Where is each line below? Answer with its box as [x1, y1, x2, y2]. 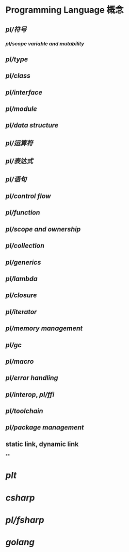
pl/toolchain [5, 407, 43, 415]
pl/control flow [5, 192, 51, 200]
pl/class [5, 71, 31, 80]
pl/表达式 [5, 157, 33, 165]
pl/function [5, 209, 40, 217]
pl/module [5, 105, 37, 113]
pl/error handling [5, 374, 59, 382]
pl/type [5, 55, 28, 63]
